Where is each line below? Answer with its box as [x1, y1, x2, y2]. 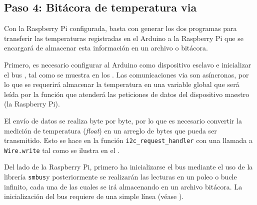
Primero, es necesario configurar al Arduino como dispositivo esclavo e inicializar [4, 59, 251, 69]
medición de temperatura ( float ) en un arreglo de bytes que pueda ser [4, 125, 217, 135]
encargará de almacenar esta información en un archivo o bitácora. [4, 42, 208, 53]
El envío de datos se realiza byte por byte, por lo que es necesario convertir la [4, 115, 242, 125]
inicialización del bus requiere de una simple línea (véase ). [4, 191, 184, 201]
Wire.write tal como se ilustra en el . [4, 144, 120, 155]
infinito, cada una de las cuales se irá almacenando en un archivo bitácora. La [4, 181, 242, 191]
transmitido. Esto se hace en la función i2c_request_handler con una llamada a [4, 135, 252, 145]
